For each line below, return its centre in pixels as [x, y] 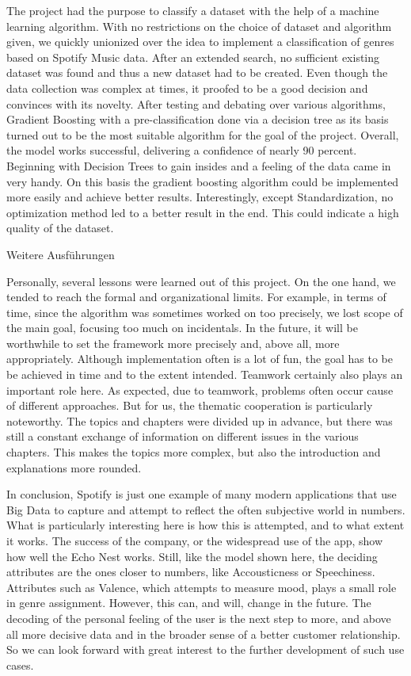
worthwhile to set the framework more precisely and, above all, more [173, 343]
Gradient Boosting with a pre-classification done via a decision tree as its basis [198, 119]
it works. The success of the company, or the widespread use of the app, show [195, 540]
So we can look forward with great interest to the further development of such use [205, 649]
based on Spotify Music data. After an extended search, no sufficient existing [193, 57]
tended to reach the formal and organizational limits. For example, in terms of [196, 297]
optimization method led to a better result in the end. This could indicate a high [203, 212]
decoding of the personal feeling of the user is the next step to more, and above [199, 618]
